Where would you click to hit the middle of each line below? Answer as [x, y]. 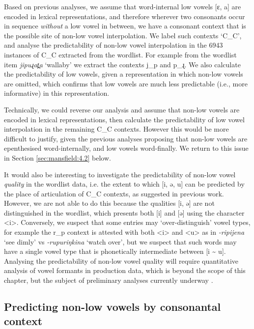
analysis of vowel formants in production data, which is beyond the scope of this [125, 270]
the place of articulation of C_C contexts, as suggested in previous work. [114, 193]
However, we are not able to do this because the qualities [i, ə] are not [109, 203]
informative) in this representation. [57, 93]
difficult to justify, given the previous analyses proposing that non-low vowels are [126, 138]
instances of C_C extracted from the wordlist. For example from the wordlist [120, 54]
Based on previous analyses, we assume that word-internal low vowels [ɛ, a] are [123, 6]
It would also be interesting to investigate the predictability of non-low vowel [120, 174]
